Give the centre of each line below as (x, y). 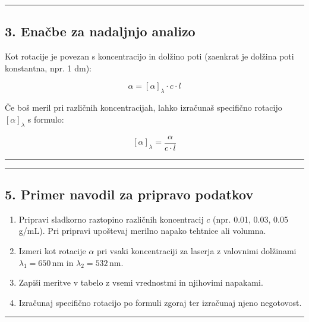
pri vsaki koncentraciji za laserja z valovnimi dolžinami (196, 251)
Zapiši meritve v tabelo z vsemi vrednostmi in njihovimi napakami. (141, 282)
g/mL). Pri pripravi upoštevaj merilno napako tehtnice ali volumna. (142, 231)
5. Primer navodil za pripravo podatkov (129, 194)
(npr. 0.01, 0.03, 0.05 (250, 219)
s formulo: (46, 119)
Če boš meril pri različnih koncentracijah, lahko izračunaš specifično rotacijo (144, 107)
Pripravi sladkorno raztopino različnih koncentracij (111, 219)
